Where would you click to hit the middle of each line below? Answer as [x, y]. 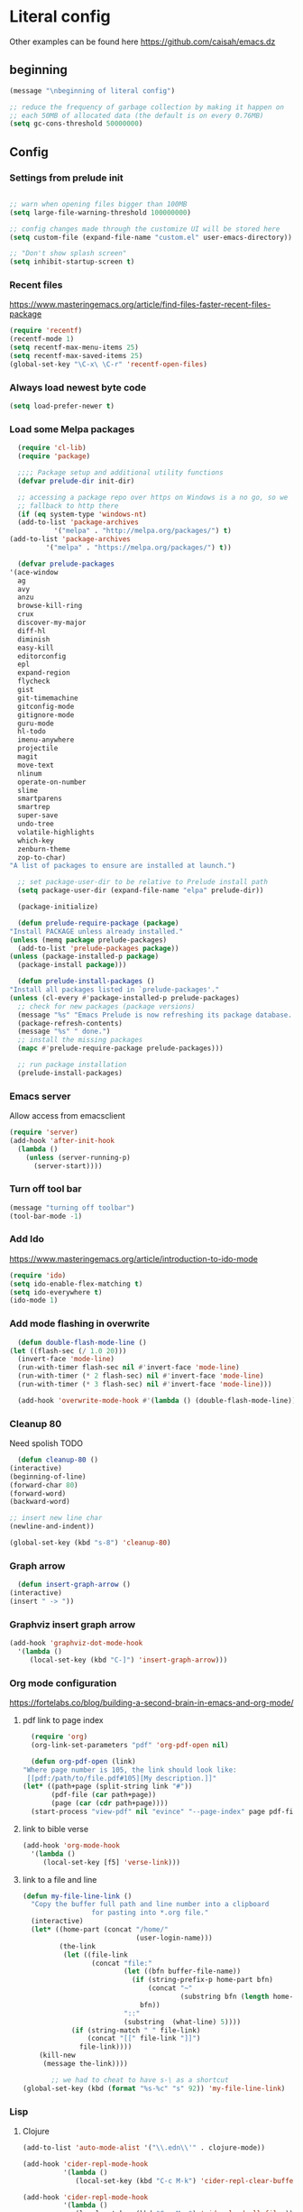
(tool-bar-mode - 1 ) [46, 1216]
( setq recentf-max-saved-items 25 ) [76, 356]
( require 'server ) [44, 1133]
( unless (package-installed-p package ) [84, 957]
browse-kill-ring [50, 606]
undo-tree [36, 824]
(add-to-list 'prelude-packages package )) [98, 948]
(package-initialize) [58, 907]
